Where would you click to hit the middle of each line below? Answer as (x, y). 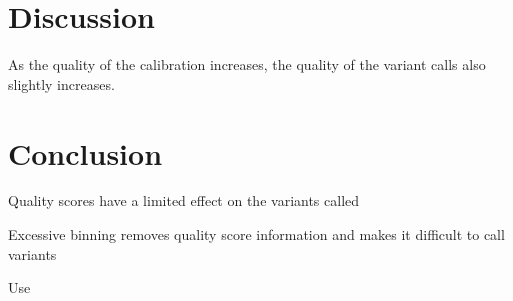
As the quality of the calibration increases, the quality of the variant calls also (247, 64)
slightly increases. (61, 83)
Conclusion (85, 152)
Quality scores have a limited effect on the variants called (184, 200)
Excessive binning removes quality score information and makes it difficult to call (256, 234)
